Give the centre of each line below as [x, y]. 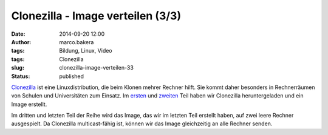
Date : [18, 34]
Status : [21, 76]
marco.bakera [77, 42]
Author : [21, 42]
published [72, 76]
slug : [18, 68]
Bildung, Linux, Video [86, 51]
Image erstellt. [29, 104]
